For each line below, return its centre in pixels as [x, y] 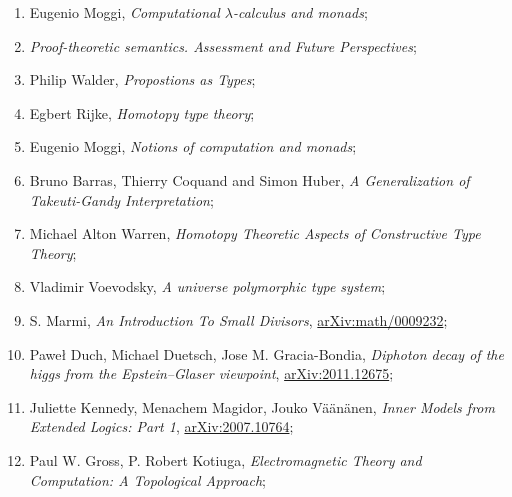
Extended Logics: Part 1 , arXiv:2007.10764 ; [161, 426]
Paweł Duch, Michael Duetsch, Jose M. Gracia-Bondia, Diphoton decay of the [266, 353]
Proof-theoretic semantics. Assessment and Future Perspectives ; [223, 45]
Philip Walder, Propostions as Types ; [142, 79]
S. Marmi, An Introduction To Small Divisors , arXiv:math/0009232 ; [238, 319]
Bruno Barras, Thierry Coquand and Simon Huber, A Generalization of [249, 179]
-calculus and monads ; [300, 12]
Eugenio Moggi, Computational [124, 12]
